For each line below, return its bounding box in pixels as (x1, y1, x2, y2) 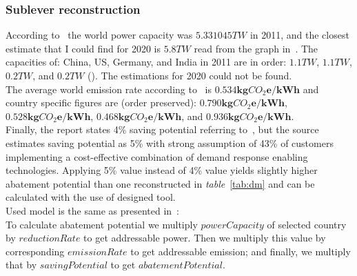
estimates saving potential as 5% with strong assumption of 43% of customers (6, 135, 334, 150)
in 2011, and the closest (249, 28, 349, 42)
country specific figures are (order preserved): (6, 95, 197, 110)
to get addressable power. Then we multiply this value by (83, 230, 326, 245)
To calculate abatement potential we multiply (6, 217, 198, 231)
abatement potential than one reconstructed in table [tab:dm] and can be (6, 176, 315, 190)
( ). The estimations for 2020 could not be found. (88, 68, 292, 82)
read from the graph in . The (194, 41, 318, 55)
